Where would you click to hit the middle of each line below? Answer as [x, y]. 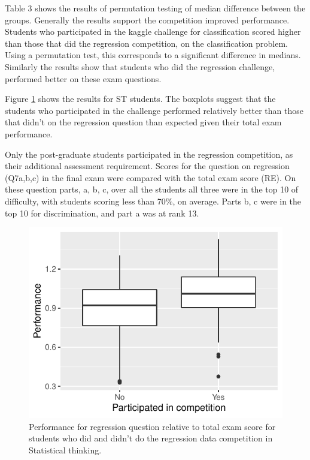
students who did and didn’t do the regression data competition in [151, 438]
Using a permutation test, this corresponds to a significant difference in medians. [153, 55]
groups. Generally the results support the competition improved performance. [147, 19]
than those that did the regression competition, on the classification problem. [147, 43]
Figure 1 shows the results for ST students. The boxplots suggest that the [140, 99]
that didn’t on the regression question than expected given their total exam [143, 122]
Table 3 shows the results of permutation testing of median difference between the [155, 8]
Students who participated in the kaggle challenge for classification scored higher [153, 31]
